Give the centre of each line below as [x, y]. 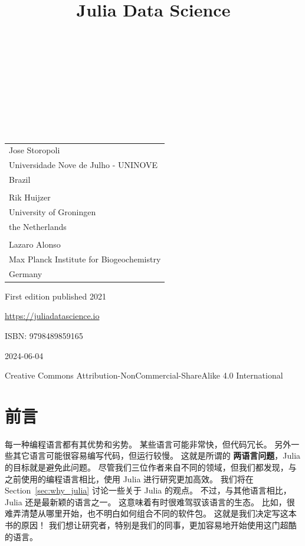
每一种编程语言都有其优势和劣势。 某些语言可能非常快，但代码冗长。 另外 [148, 444]
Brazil [20, 180]
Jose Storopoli [35, 150]
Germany [26, 273]
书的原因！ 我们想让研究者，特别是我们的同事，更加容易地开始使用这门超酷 [151, 525]
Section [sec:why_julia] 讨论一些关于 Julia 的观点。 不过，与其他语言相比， [148, 490]
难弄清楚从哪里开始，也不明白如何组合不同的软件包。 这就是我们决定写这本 [151, 513]
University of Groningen [53, 212]
